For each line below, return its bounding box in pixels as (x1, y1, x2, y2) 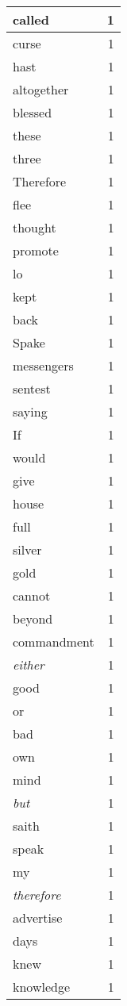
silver (13, 540, 42, 559)
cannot (13, 586, 51, 605)
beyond (13, 609, 53, 628)
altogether (13, 80, 69, 98)
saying (13, 402, 48, 420)
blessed (13, 103, 52, 121)
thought (13, 218, 56, 236)
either (13, 655, 44, 674)
